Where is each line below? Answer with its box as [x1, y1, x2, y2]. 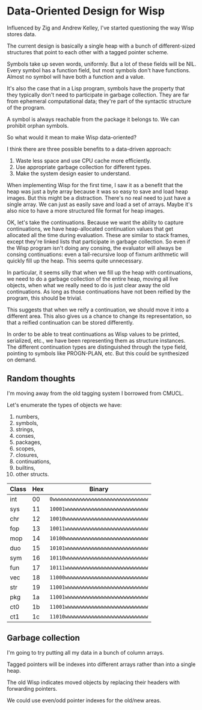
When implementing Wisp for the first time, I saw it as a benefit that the [7, 181, 183, 188]
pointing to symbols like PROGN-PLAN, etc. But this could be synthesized [7, 349, 189, 357]
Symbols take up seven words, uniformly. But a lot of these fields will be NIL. [7, 60, 197, 67]
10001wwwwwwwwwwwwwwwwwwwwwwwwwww [49, 505, 148, 512]
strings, [15, 426, 35, 433]
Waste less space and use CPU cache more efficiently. [15, 157, 151, 164]
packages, [15, 438, 42, 446]
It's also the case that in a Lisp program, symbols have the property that [7, 84, 185, 92]
